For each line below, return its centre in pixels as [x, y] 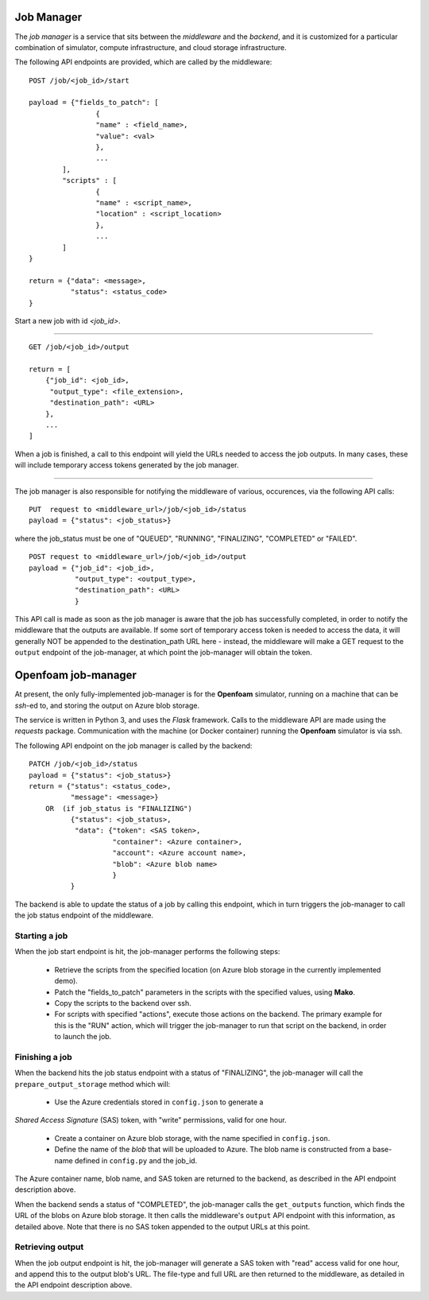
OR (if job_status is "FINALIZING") [118, 808]
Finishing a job [43, 1057]
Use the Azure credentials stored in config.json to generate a [159, 1102]
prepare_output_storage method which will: [93, 1084]
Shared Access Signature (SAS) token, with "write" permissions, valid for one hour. [151, 1120]
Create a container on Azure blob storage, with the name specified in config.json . [192, 1138]
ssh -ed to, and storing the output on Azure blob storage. [107, 705]
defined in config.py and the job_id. [136, 1160]
